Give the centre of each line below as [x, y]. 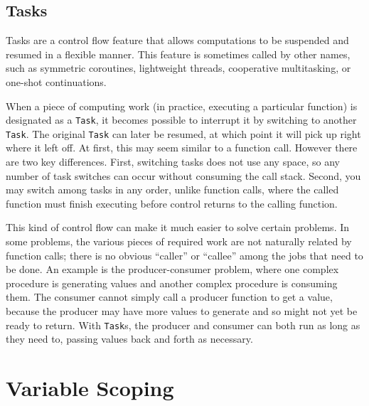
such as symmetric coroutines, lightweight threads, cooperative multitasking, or [178, 68]
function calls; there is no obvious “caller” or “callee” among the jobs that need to [184, 255]
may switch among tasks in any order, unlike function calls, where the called [172, 189]
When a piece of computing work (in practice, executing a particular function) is [182, 106]
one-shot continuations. [56, 81]
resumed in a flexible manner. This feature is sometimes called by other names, [178, 54]
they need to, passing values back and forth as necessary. [129, 339]
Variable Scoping [90, 388]
